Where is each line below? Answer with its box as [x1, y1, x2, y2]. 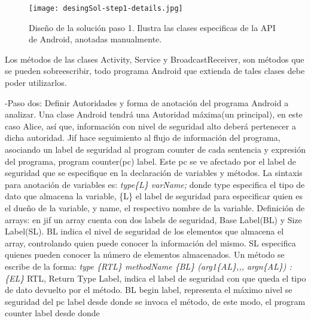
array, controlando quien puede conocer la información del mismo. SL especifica [5, 236, 296, 249]
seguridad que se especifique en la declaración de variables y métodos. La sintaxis [5, 166, 303, 179]
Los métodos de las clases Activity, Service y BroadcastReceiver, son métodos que [5, 53, 304, 65]
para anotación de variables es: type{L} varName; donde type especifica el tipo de [5, 178, 305, 190]
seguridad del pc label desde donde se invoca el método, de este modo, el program [5, 295, 306, 307]
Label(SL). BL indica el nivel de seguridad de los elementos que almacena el [5, 225, 284, 237]
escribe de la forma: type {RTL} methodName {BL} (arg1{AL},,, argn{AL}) [5, 260, 286, 272]
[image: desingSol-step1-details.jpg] [29, 4, 183, 13]
